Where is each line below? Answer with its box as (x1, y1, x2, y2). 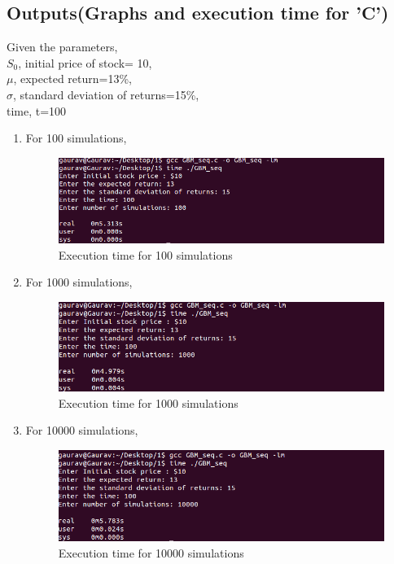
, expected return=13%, (13, 70, 132, 87)
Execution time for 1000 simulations (58, 394, 239, 411)
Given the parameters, (7, 38, 118, 55)
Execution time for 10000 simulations (58, 544, 244, 561)
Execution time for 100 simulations (58, 246, 233, 263)
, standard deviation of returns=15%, (13, 85, 199, 103)
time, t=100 (7, 102, 67, 119)
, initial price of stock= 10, (18, 54, 152, 71)
